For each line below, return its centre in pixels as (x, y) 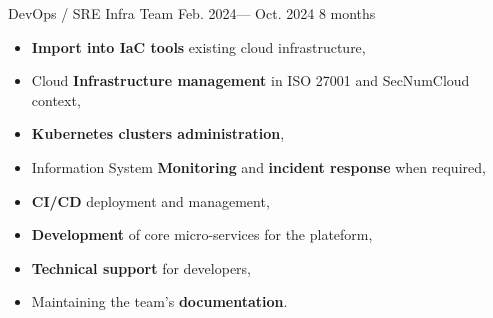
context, (56, 99)
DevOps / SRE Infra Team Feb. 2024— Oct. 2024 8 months (192, 13)
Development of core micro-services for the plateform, (202, 234)
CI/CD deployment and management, (150, 200)
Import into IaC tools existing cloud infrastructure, (198, 46)
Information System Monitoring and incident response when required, (258, 166)
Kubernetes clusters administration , (158, 133)
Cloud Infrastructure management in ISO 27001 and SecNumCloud (250, 80)
